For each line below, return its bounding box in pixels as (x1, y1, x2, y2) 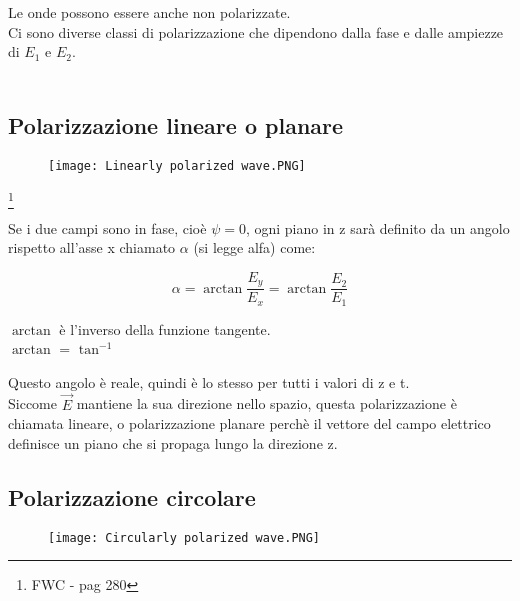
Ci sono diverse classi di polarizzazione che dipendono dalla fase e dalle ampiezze (8, 21, 504, 42)
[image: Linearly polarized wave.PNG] (48, 158, 306, 173)
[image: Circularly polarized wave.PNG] (48, 530, 321, 545)
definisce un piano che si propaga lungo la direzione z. (8, 432, 338, 453)
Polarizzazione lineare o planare (8, 109, 344, 140)
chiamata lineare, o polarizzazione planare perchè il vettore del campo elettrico (8, 413, 491, 434)
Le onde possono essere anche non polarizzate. (8, 2, 291, 22)
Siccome (8, 393, 57, 414)
